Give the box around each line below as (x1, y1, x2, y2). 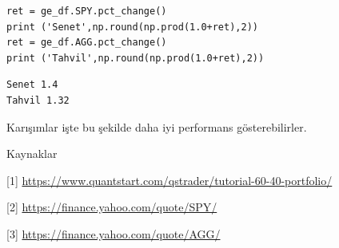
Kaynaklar (6, 145, 58, 162)
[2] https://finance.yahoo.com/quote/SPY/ (6, 199, 217, 215)
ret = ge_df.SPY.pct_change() (6, 6, 167, 17)
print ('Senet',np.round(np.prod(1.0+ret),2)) (6, 21, 258, 33)
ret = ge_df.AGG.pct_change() (6, 37, 167, 49)
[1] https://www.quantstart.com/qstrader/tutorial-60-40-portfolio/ (6, 171, 333, 188)
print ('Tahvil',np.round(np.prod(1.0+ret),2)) (6, 52, 265, 64)
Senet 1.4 (6, 79, 58, 91)
